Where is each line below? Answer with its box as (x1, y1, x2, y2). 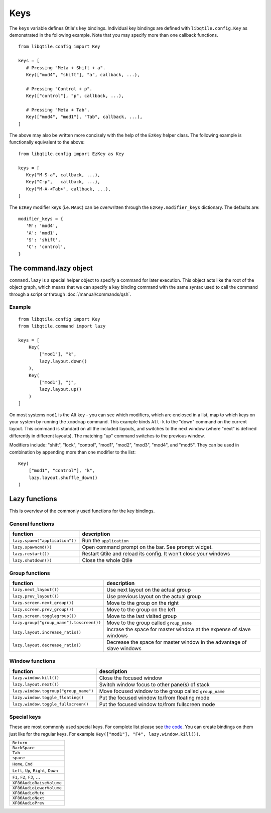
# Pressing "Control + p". (26, 86, 93, 91)
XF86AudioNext (12, 795, 45, 801)
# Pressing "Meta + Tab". (26, 107, 90, 112)
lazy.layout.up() (39, 387, 82, 392)
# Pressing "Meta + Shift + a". (26, 65, 106, 70)
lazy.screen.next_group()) (12, 600, 74, 606)
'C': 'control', (26, 244, 66, 250)
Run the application (82, 537, 129, 544)
